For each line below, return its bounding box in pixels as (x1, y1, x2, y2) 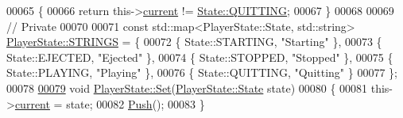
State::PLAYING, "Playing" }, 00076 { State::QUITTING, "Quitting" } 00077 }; (6, 64, 397, 81)
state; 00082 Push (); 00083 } (66, 95, 205, 112)
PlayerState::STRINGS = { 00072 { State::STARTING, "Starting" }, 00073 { (6, 33, 382, 50)
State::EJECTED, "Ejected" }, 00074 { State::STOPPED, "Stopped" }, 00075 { (6, 48, 393, 65)
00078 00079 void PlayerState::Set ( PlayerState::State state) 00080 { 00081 (6, 79, 368, 96)
